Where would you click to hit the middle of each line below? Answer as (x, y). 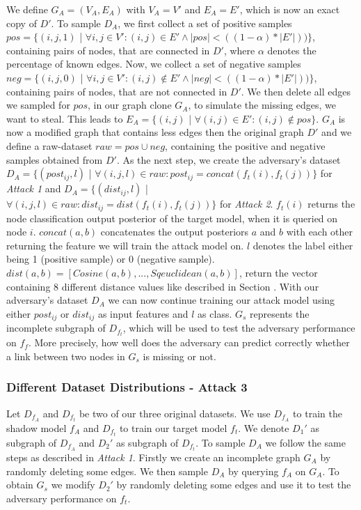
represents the (280, 313)
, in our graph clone (129, 105)
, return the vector (278, 272)
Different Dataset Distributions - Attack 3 (127, 387)
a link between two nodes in (66, 356)
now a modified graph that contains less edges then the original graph (155, 132)
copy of (22, 23)
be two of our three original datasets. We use (175, 413)
